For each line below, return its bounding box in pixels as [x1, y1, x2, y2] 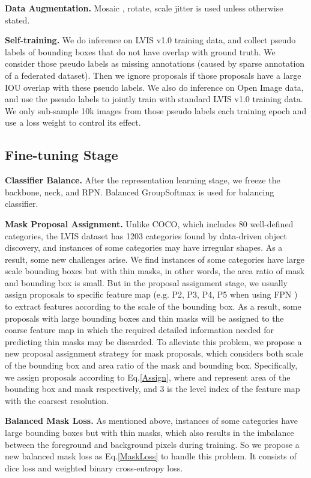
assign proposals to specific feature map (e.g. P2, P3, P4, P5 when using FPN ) [5, 288, 298, 301]
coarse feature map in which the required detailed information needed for [5, 323, 274, 336]
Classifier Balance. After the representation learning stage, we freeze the [5, 174, 280, 186]
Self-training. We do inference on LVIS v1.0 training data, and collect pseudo [5, 34, 296, 46]
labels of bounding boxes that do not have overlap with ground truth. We [5, 45, 276, 58]
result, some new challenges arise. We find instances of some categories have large [5, 253, 304, 265]
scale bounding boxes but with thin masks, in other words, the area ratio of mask [5, 265, 305, 277]
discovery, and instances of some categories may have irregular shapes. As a [5, 241, 283, 254]
